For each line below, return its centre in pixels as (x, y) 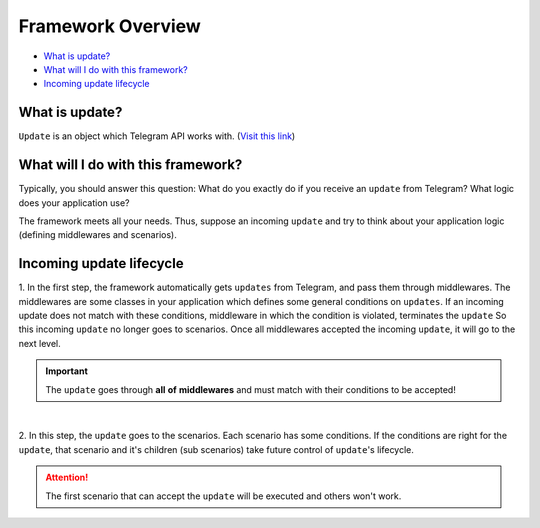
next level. (40, 343)
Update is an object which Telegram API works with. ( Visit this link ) (157, 136)
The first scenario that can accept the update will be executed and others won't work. (223, 496)
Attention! (67, 477)
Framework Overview (110, 26)
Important (67, 371)
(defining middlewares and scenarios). (97, 235)
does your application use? (74, 202)
